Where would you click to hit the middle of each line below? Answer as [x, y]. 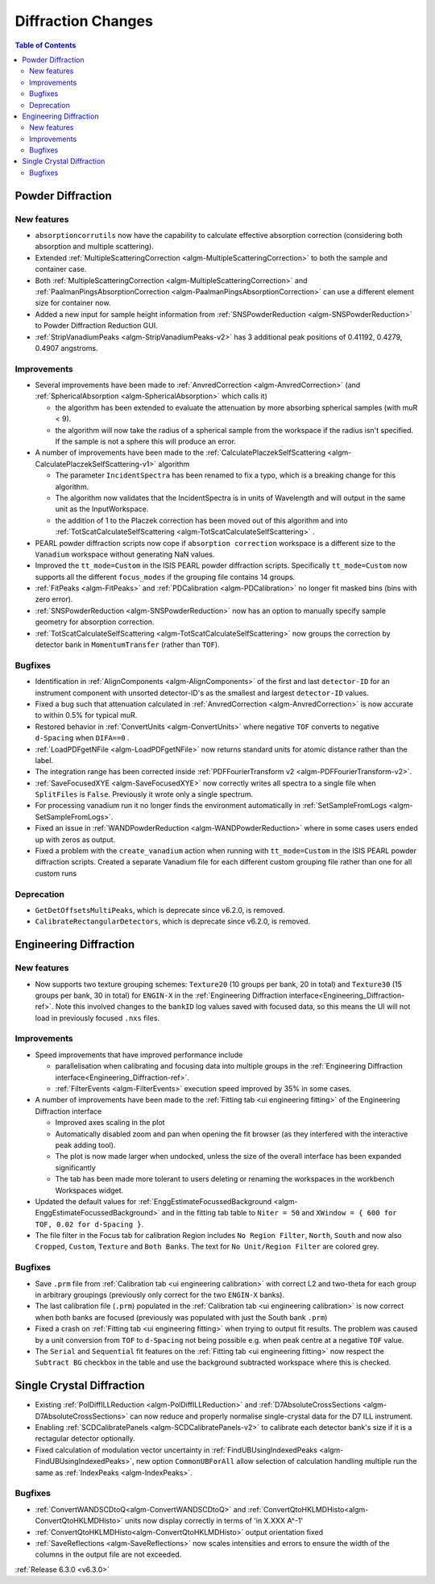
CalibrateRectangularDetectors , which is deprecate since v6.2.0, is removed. [173, 921]
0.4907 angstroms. [66, 348]
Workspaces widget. [89, 1190]
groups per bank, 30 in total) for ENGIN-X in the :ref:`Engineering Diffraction [161, 995]
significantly [75, 1167]
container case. [61, 269]
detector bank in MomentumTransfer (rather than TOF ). [128, 644]
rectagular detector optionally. [85, 1439]
